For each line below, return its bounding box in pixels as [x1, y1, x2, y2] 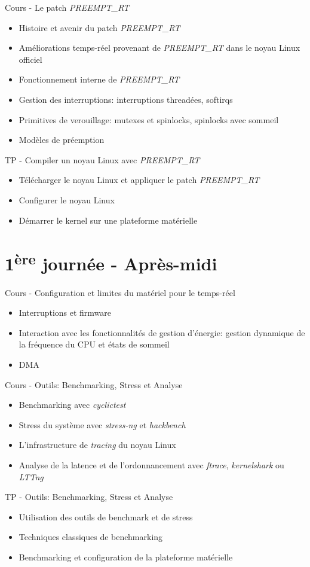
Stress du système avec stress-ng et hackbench [19, 418, 186, 431]
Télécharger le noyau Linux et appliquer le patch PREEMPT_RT [19, 173, 260, 186]
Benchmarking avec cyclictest [19, 398, 126, 411]
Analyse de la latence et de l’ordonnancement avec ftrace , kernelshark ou [19, 458, 284, 471]
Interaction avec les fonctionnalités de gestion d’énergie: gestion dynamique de [19, 326, 305, 339]
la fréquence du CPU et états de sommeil [19, 338, 170, 350]
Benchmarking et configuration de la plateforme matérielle [19, 550, 233, 563]
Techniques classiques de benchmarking [19, 531, 163, 543]
